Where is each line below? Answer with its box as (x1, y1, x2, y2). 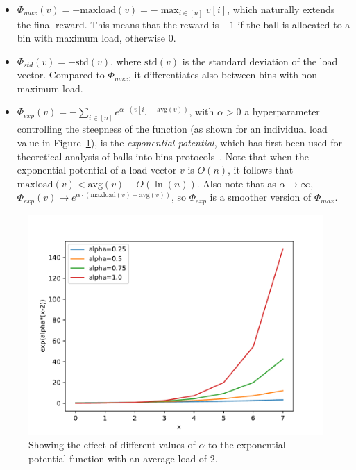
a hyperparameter (244, 104, 320, 119)
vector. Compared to (17, 67, 105, 82)
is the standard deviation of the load (182, 53, 338, 68)
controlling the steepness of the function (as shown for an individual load (17, 121, 328, 136)
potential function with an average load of (28, 451, 207, 465)
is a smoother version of (210, 190, 312, 204)
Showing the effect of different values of (28, 437, 196, 452)
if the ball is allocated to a (237, 17, 350, 31)
